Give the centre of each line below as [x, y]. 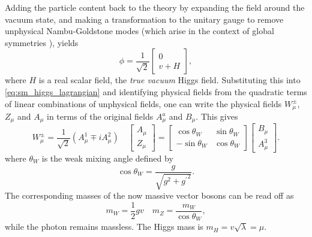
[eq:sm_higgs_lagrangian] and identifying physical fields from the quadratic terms [156, 91]
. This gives [217, 116]
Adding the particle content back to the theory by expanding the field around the [155, 7]
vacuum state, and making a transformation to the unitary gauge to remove [144, 19]
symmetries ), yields [42, 42]
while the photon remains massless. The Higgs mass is [104, 227]
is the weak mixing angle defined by [107, 158]
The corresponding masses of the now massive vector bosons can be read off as [149, 195]
